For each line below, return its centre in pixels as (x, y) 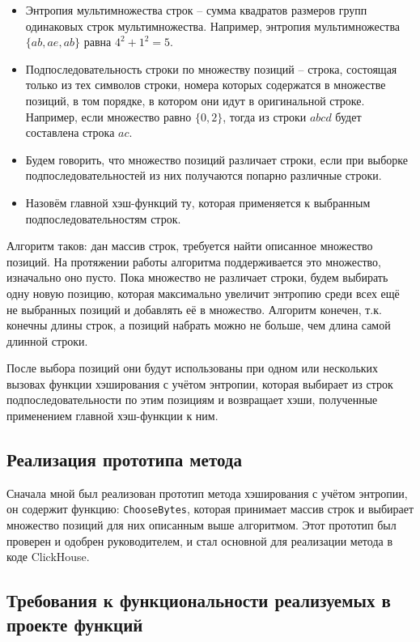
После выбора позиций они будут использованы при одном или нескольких (193, 368)
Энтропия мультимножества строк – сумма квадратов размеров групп (196, 10)
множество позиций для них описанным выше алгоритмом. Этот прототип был (202, 525)
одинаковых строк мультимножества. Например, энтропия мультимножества (213, 26)
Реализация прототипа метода (124, 459)
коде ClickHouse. (48, 557)
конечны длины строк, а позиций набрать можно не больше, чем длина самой (199, 325)
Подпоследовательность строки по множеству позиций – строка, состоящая (211, 68)
